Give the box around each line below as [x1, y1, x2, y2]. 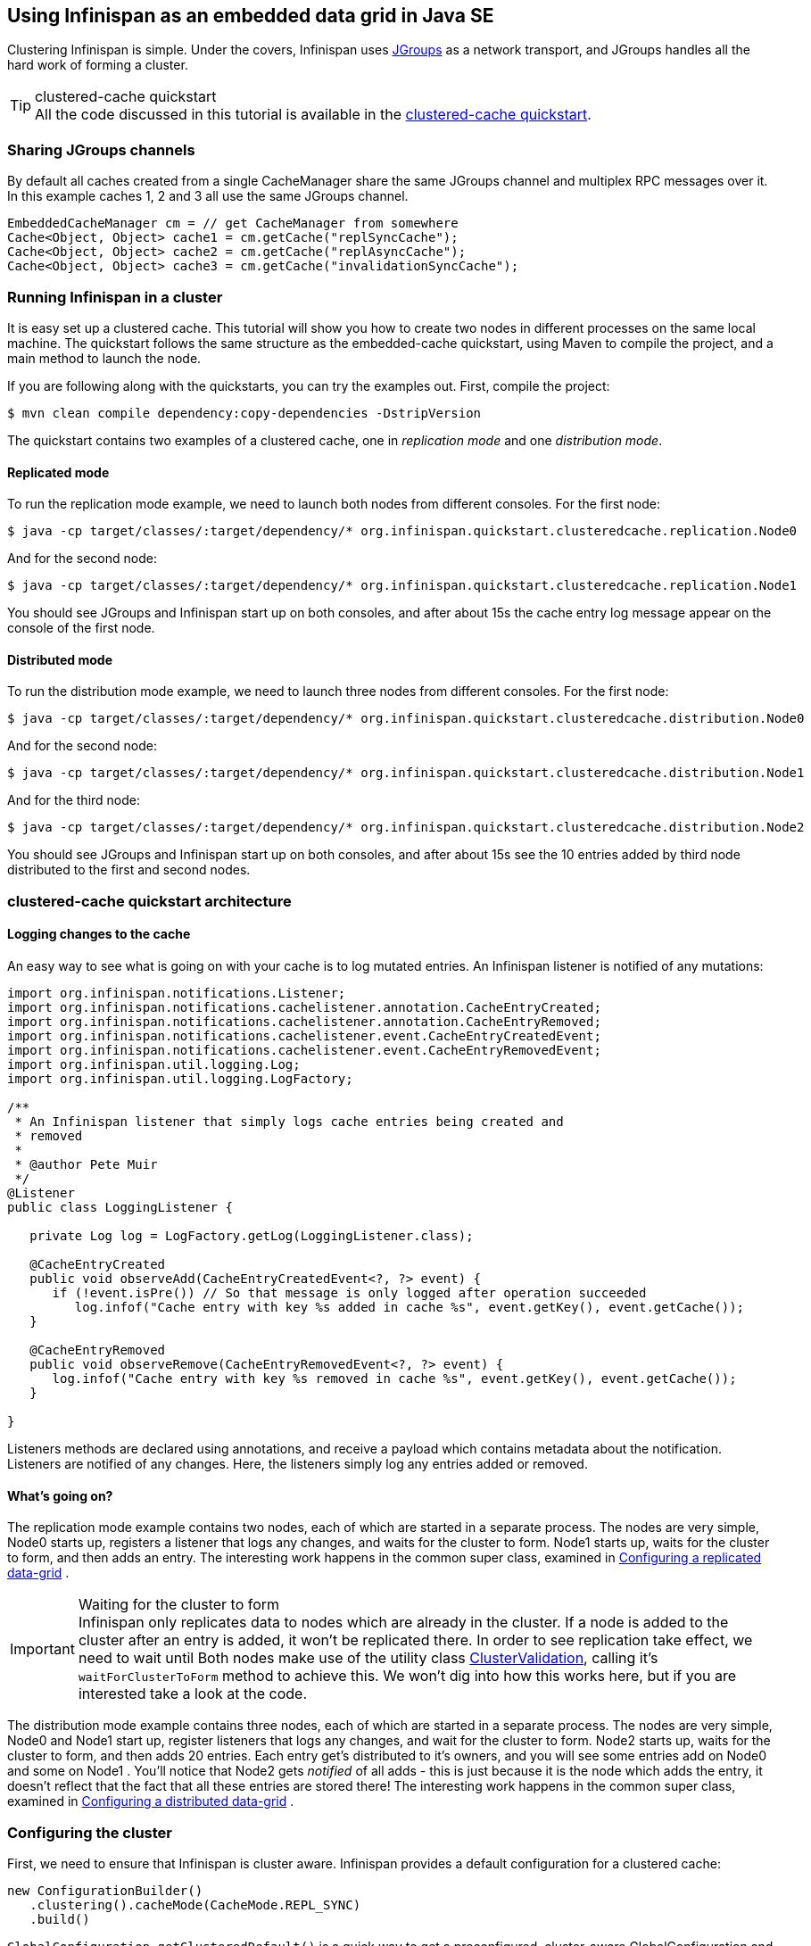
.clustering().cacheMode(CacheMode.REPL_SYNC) [29, 1897, 361, 1912]
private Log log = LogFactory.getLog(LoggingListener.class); [29, 1228, 474, 1243]
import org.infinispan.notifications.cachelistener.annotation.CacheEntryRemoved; [7, 1014, 601, 1029]
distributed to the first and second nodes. [7, 862, 251, 878]
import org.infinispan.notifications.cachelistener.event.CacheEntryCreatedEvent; [7, 1028, 601, 1043]
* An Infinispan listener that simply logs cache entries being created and [14, 1114, 564, 1129]
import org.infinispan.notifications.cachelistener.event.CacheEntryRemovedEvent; [7, 1042, 601, 1057]
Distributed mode [7, 651, 112, 667]
